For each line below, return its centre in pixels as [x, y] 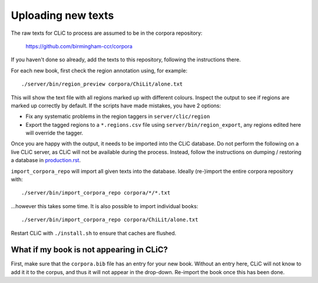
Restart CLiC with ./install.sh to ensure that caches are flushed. [94, 233]
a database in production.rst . [46, 160]
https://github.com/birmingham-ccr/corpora [79, 46]
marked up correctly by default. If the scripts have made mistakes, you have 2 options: [116, 106]
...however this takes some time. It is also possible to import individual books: [105, 206]
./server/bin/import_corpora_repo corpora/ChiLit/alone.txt [110, 220]
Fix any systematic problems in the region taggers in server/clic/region [118, 116]
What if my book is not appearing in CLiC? [89, 250]
